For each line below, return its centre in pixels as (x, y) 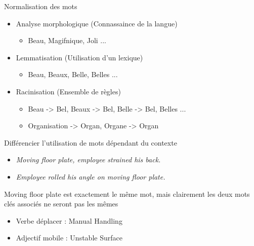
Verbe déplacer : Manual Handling (69, 220)
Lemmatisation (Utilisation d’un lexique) (79, 57)
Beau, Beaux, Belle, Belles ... (73, 74)
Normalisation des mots (41, 6)
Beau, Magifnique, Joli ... (67, 40)
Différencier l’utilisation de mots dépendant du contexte (91, 142)
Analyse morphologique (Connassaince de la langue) (97, 23)
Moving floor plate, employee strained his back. (88, 160)
